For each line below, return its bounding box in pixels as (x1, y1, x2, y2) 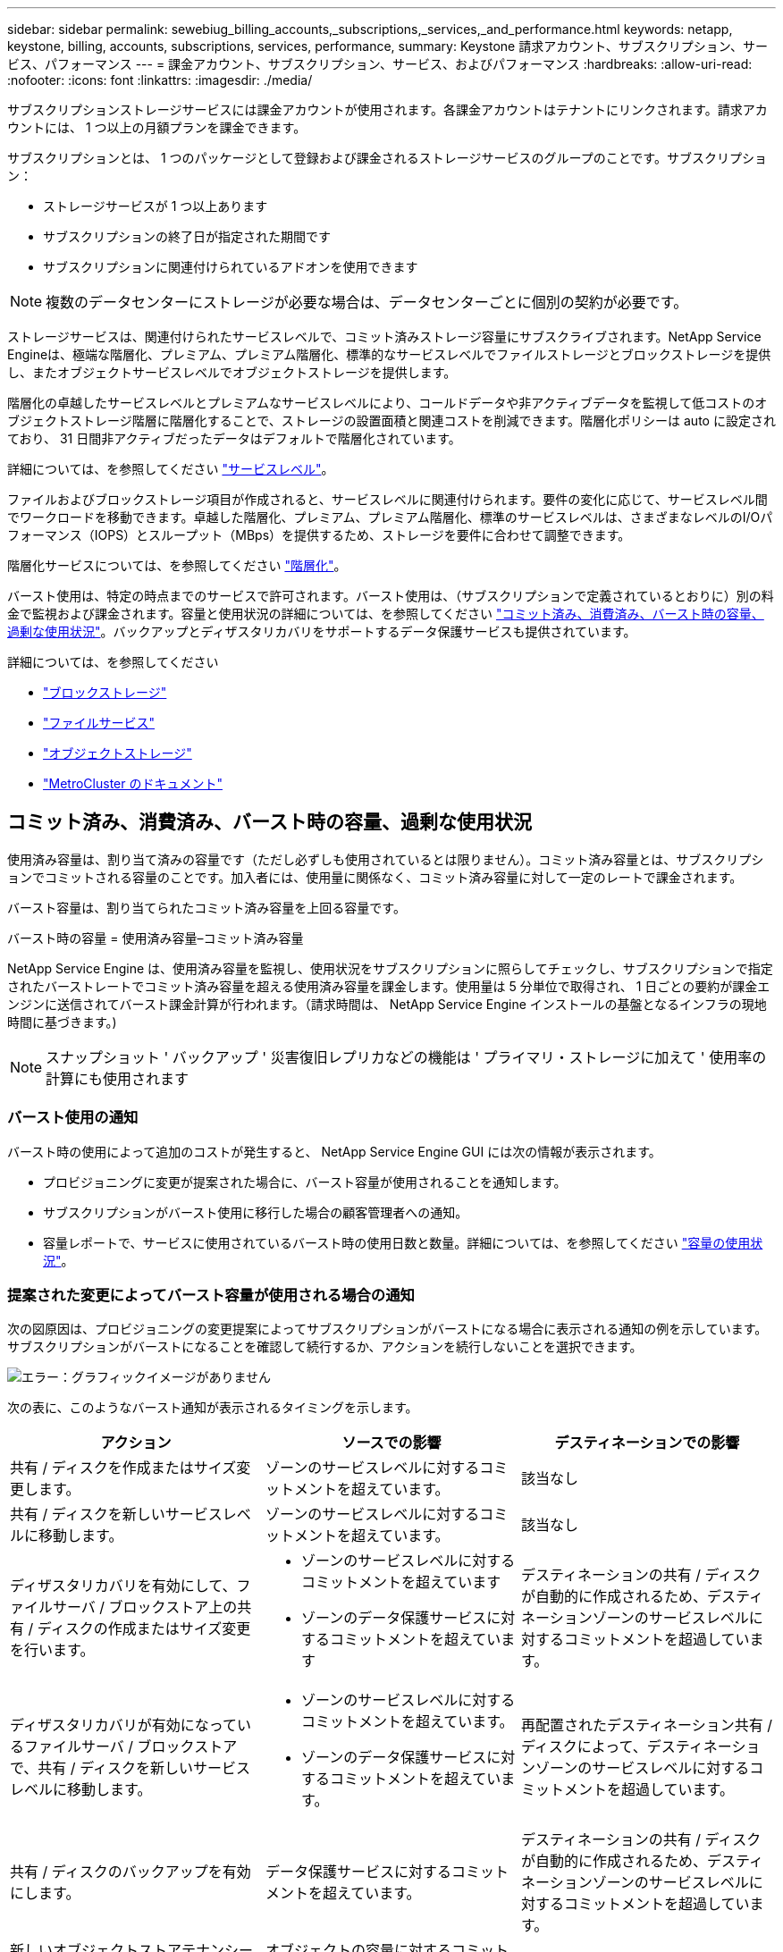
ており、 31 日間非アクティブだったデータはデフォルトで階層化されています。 (7, 431, 461, 446)
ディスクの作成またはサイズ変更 (37, 1620, 251, 1638)
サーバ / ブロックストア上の (53, 1598, 238, 1617)
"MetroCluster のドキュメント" (43, 776, 223, 791)
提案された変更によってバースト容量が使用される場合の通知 (7, 1285, 415, 1304)
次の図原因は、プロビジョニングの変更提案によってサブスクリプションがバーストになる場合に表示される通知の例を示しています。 (7, 1321, 768, 1337)
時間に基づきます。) (7, 1014, 117, 1030)
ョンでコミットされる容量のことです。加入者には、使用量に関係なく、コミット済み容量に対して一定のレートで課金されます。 (7, 869, 743, 885)
